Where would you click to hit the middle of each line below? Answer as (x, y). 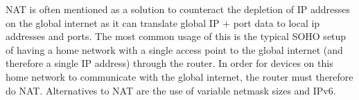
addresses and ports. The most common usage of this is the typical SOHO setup (176, 36)
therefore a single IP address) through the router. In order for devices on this (169, 63)
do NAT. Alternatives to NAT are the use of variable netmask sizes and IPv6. (171, 90)
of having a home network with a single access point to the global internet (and (174, 49)
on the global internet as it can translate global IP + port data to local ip (163, 22)
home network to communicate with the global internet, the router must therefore (179, 76)
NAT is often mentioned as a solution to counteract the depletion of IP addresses (178, 9)
